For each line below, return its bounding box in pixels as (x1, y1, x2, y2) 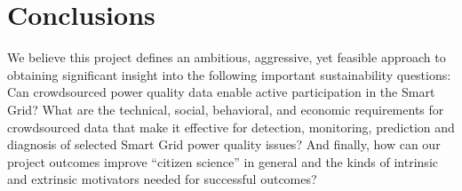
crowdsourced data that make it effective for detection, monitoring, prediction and (7, 117, 455, 136)
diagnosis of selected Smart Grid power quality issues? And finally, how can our (7, 135, 441, 154)
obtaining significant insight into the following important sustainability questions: (7, 65, 451, 84)
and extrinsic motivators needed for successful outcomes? (7, 170, 317, 188)
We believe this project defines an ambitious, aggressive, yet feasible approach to (7, 48, 446, 67)
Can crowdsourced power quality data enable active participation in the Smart (7, 83, 435, 101)
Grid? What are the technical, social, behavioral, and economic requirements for (7, 99, 444, 118)
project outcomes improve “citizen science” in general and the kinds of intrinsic (7, 152, 438, 171)
